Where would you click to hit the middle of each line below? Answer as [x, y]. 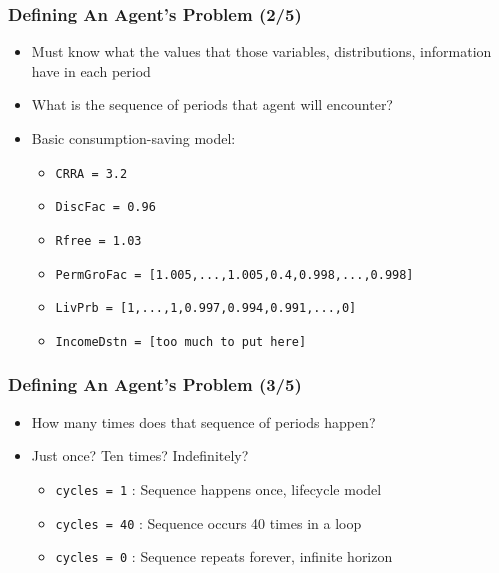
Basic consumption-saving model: [133, 138]
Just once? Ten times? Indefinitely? [140, 455]
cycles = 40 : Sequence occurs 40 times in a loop [208, 522]
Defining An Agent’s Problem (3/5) [155, 384]
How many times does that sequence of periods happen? [203, 421]
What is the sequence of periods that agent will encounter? [212, 104]
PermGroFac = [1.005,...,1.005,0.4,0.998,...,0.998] [234, 274]
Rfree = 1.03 [98, 240]
